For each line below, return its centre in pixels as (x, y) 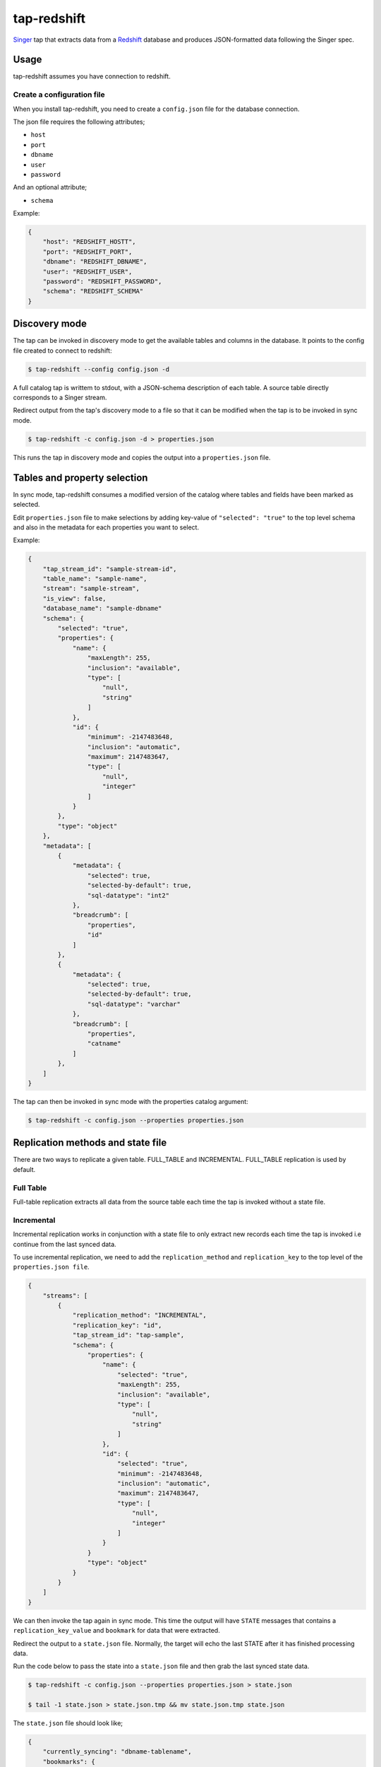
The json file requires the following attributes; (79, 122)
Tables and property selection (80, 477)
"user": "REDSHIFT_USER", (87, 271)
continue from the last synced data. (65, 1244)
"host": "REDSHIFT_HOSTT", (90, 242)
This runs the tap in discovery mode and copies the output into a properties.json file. (142, 457)
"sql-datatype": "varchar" (134, 1004)
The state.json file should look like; (68, 1723)
